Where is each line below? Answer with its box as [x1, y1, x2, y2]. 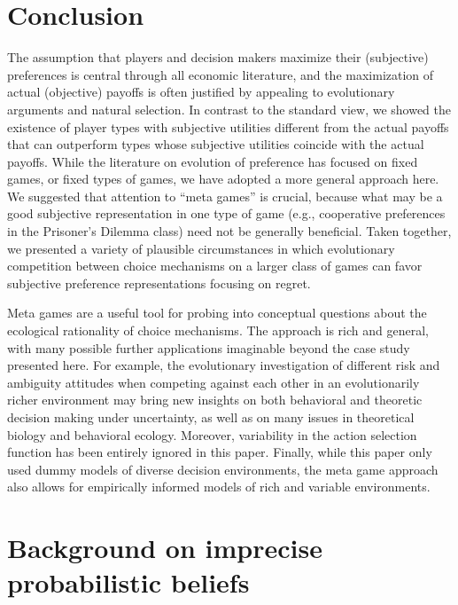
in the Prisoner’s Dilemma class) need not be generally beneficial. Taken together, [7, 222, 452, 240]
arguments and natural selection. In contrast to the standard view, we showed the [7, 99, 452, 118]
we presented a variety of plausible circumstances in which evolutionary [7, 239, 395, 257]
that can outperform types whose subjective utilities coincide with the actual [7, 135, 424, 153]
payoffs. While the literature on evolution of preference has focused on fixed [7, 152, 418, 170]
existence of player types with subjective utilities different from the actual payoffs [7, 117, 449, 136]
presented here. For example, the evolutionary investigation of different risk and [7, 356, 440, 374]
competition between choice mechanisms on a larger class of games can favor [7, 256, 423, 275]
